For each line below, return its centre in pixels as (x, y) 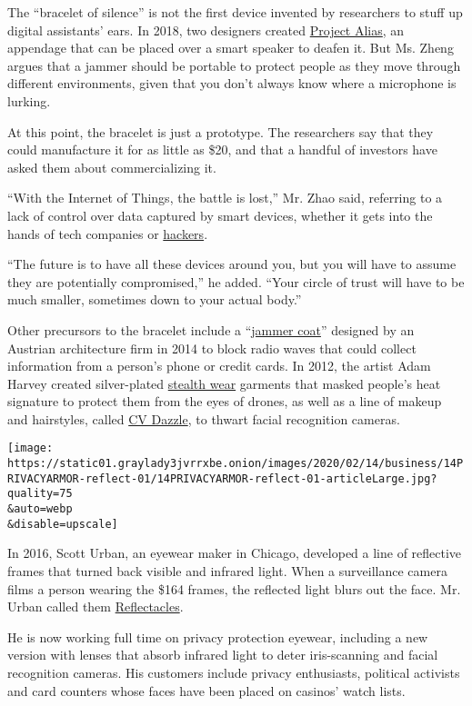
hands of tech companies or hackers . (108, 233)
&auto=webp (40, 509)
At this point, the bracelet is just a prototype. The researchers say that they (221, 131)
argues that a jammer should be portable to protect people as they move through (234, 65)
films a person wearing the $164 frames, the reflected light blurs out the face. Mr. (234, 588)
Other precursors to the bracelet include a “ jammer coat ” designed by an (211, 329)
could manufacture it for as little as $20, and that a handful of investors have (222, 149)
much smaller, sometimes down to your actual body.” (155, 299)
